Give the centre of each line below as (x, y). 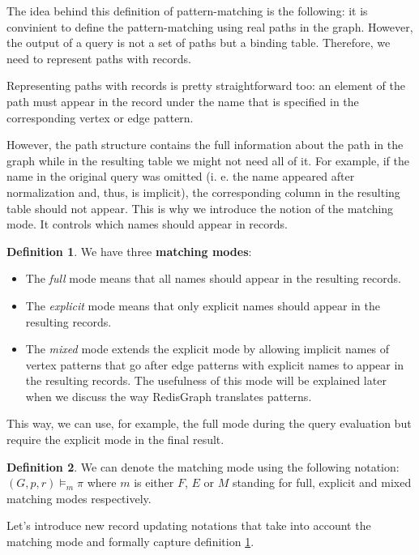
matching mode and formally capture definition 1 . (130, 542)
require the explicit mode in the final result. (115, 440)
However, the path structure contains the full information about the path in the (205, 145)
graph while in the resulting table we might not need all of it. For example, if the (208, 160)
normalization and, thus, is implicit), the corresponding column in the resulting (203, 192)
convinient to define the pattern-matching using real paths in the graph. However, (210, 26)
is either (154, 482)
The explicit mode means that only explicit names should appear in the (203, 305)
